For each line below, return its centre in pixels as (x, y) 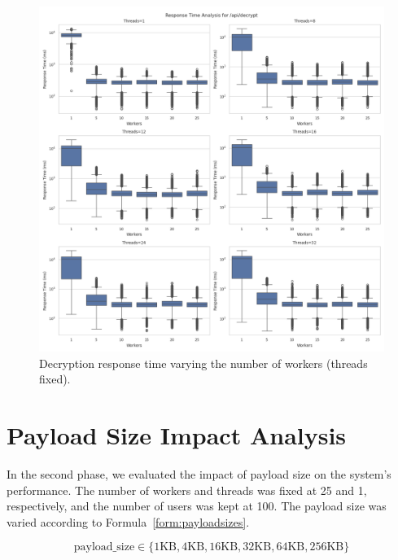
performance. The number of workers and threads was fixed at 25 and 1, (187, 490)
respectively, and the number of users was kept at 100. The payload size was (197, 506)
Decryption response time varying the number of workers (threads (203, 363)
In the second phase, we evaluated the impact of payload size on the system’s (199, 473)
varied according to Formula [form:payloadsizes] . (128, 521)
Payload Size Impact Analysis (177, 434)
